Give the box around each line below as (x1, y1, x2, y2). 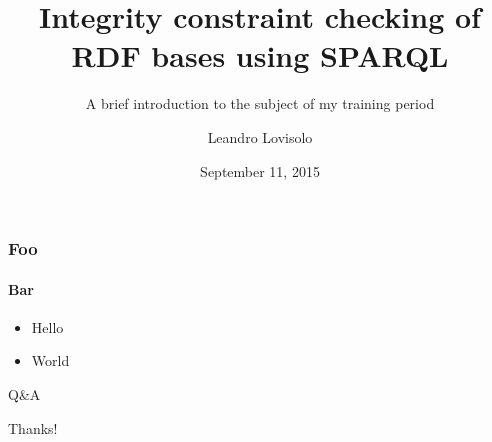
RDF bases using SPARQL (71, 35, 449, 76)
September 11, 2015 (200, 160, 320, 181)
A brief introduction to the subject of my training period (85, 93, 435, 114)
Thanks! (8, 417, 58, 438)
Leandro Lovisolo (207, 126, 313, 147)
